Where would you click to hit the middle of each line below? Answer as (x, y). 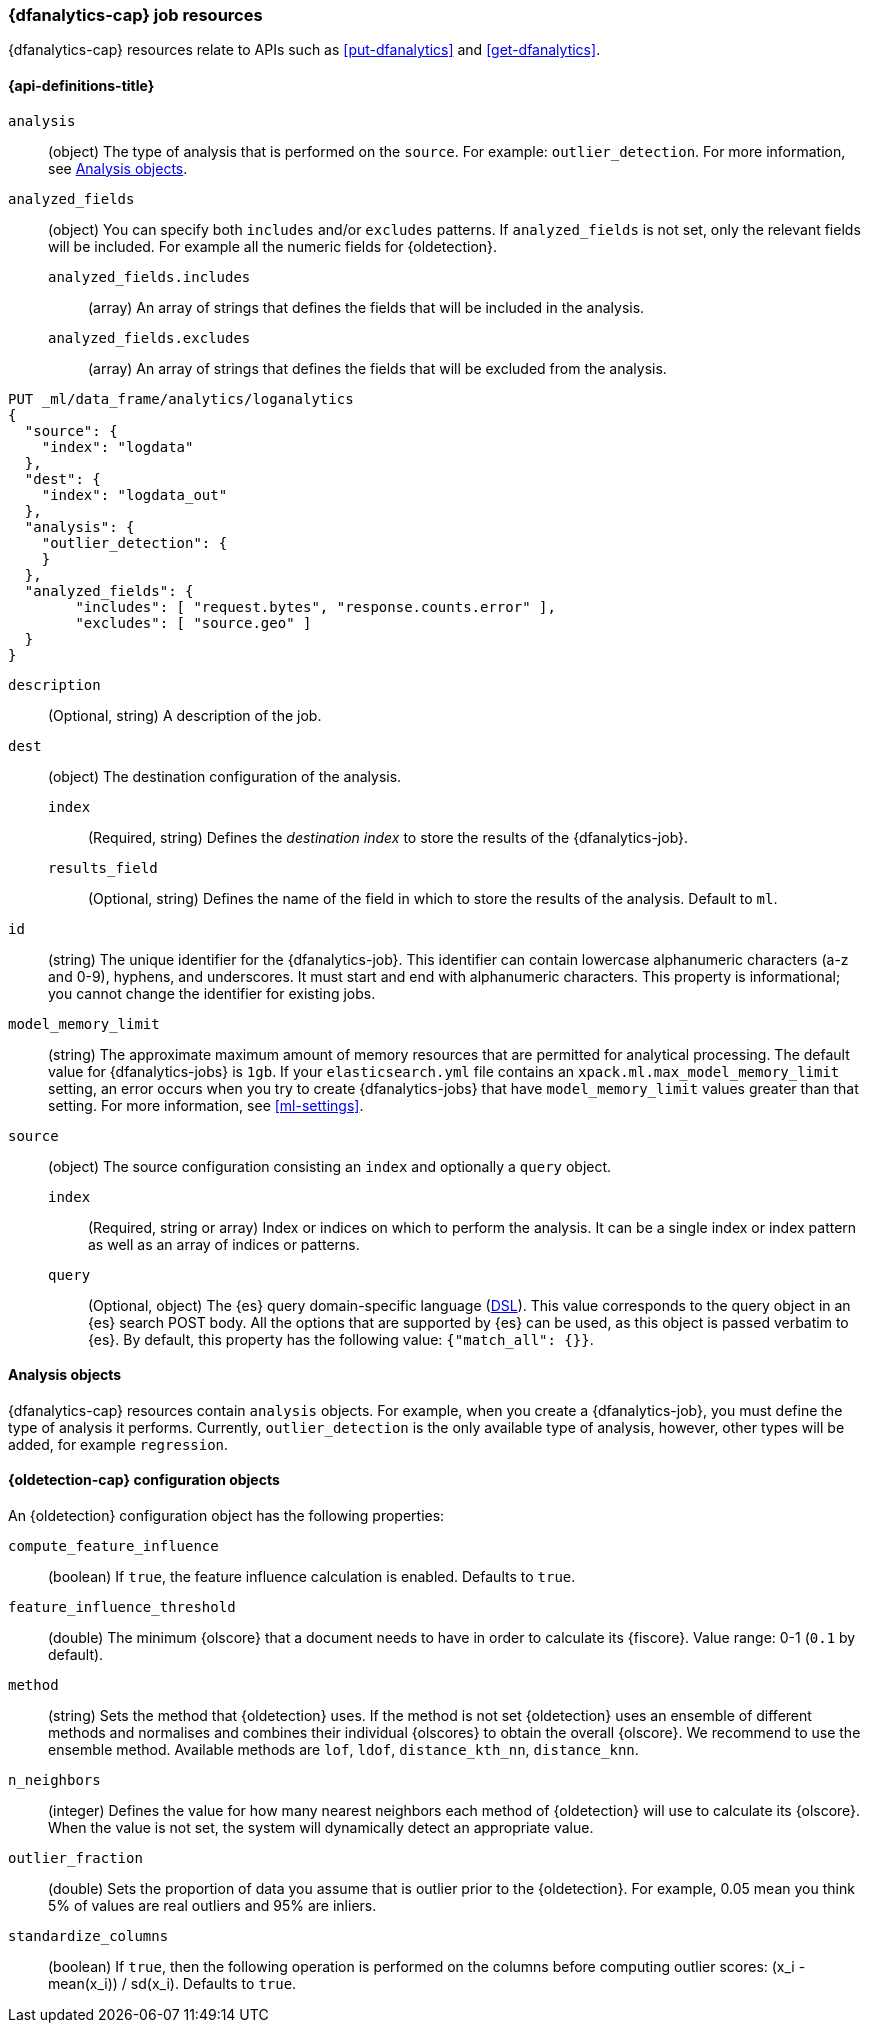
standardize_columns (88, 1936)
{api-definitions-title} (81, 85)
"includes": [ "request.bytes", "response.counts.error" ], (315, 606)
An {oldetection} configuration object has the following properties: (226, 1516)
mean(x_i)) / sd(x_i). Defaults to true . (172, 1984)
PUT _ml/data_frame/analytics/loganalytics (181, 398)
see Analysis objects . (118, 168)
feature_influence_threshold (122, 1607)
